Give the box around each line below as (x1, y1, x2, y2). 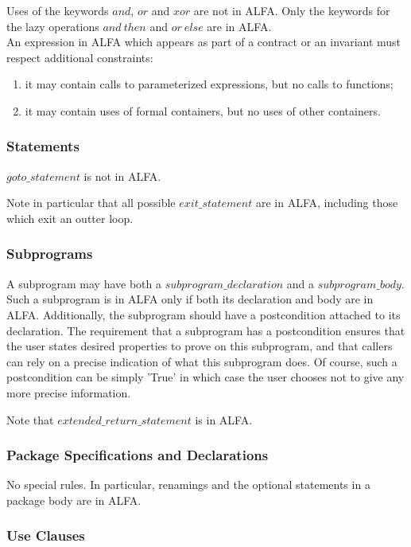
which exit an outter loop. (6, 209, 134, 226)
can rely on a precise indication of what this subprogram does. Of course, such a (6, 353, 397, 369)
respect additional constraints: (6, 49, 153, 65)
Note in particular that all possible (6, 194, 176, 211)
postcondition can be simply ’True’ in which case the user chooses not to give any (6, 369, 405, 385)
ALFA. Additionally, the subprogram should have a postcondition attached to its (6, 306, 401, 322)
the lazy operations (6, 18, 99, 34)
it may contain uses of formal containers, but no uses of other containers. (25, 102, 381, 119)
